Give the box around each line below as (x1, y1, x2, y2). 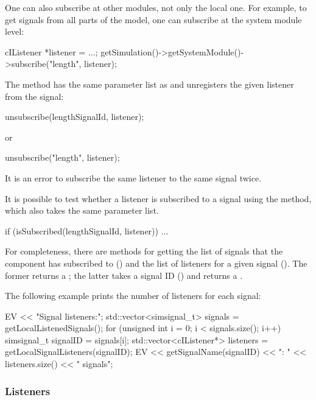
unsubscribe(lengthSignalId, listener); (5, 110, 144, 123)
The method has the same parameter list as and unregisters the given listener (5, 77, 294, 90)
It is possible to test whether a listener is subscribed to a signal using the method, (5, 192, 312, 205)
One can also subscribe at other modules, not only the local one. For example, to (5, 1, 307, 13)
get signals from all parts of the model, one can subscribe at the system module (5, 13, 302, 26)
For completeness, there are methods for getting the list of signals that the (5, 245, 283, 258)
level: (5, 25, 24, 38)
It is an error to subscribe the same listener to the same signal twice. (5, 171, 262, 184)
